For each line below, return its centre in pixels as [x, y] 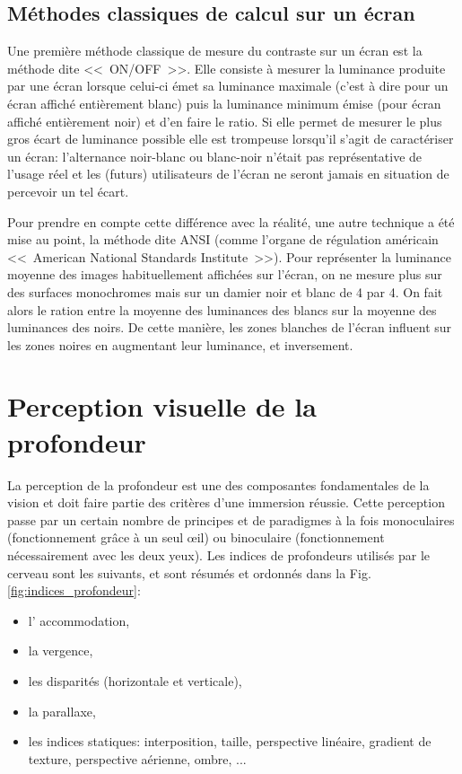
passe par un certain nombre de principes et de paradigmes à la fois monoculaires [231, 519]
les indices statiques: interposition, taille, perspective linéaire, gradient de [230, 741]
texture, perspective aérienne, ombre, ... [137, 758]
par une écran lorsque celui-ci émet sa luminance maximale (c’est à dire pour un [228, 86]
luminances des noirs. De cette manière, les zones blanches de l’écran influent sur [230, 327]
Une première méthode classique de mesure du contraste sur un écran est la [215, 51]
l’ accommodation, [79, 620]
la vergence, [61, 651]
